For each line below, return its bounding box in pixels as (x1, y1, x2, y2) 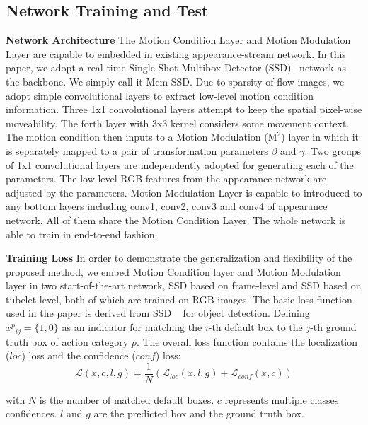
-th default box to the (208, 320, 303, 334)
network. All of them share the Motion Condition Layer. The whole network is (6, 212, 346, 227)
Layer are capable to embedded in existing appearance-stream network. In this (6, 46, 346, 61)
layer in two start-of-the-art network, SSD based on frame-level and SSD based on (6, 278, 362, 293)
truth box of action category (6, 334, 129, 349)
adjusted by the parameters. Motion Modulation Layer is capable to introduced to (6, 185, 362, 199)
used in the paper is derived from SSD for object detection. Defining (6, 305, 310, 320)
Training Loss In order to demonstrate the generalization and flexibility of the (6, 250, 352, 265)
